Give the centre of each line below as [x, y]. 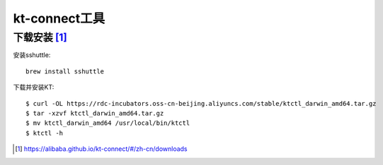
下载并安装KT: [34, 87]
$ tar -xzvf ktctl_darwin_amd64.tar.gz [95, 113]
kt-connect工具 [59, 18]
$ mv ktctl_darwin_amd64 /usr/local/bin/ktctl [108, 123]
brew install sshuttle [65, 71]
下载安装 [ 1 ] [40, 37]
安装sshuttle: [32, 55]
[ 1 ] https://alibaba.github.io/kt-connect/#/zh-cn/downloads [101, 149]
